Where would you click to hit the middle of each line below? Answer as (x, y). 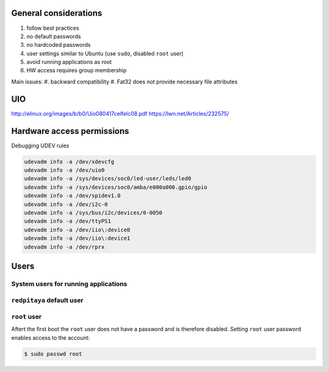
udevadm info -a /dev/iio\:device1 (77, 238)
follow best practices (53, 28)
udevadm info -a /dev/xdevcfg (69, 162)
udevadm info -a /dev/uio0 (64, 170)
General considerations (57, 13)
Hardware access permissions (70, 131)
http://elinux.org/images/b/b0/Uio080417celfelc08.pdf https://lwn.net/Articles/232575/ (120, 113)
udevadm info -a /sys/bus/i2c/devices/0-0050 (93, 213)
